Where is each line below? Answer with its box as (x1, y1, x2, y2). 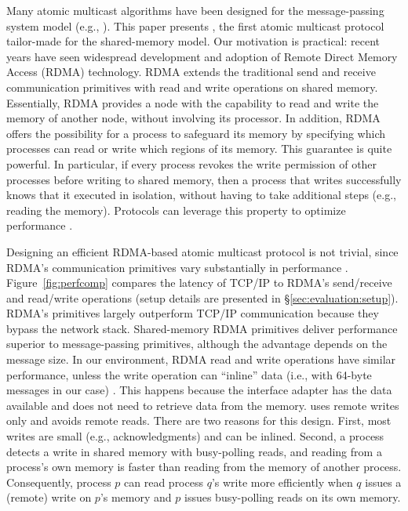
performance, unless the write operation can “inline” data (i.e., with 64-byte (6, 366, 372, 382)
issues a (365, 473, 402, 490)
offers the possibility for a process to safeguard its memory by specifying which (6, 125, 386, 141)
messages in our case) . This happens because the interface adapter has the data (6, 382, 392, 398)
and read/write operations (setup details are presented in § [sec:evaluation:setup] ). (6, 289, 399, 306)
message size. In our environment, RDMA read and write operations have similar (6, 351, 396, 368)
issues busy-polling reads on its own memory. (184, 489, 401, 506)
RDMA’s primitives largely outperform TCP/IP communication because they (6, 305, 379, 321)
